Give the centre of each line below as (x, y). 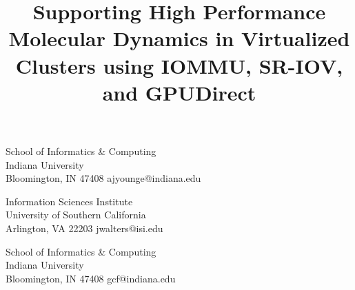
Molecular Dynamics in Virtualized (179, 38)
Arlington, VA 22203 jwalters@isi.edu (84, 228)
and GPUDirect (179, 92)
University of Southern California (76, 215)
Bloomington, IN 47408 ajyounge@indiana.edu (103, 178)
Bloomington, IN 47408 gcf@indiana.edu (91, 278)
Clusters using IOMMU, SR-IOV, (179, 65)
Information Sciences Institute (69, 201)
